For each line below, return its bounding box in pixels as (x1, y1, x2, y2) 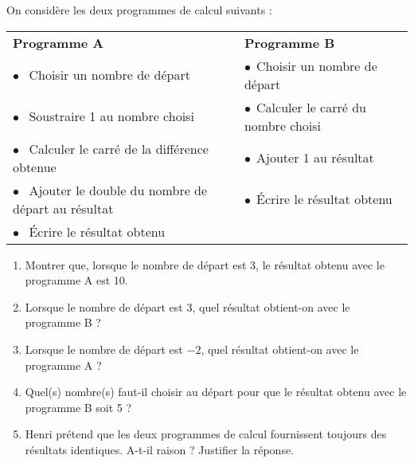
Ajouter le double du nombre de (29, 180, 208, 199)
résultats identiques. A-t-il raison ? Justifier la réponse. (25, 441, 294, 457)
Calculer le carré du (256, 97, 366, 116)
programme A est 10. (25, 272, 128, 288)
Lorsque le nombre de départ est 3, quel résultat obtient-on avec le (25, 298, 350, 315)
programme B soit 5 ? (25, 398, 132, 415)
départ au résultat (13, 198, 114, 218)
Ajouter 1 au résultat (256, 148, 374, 167)
